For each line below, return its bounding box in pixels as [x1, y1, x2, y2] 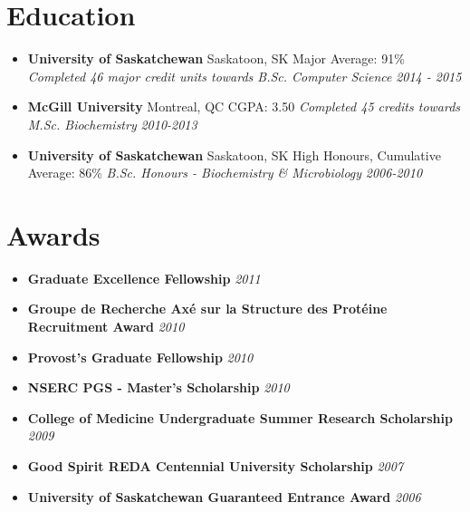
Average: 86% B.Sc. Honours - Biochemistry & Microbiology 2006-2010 [27, 163, 423, 182]
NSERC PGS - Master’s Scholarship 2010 [27, 378, 290, 397]
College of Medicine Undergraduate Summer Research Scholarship [27, 408, 453, 427]
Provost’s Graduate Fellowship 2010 [27, 347, 254, 366]
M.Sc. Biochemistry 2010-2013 [27, 114, 197, 133]
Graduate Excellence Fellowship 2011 [27, 268, 261, 287]
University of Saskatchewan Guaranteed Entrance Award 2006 [27, 487, 421, 506]
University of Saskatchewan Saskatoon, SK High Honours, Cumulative [27, 145, 441, 164]
